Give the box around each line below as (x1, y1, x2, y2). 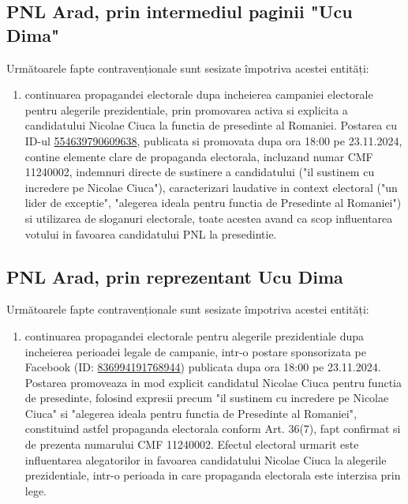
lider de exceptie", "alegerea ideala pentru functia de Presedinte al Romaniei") (24, 194, 402, 211)
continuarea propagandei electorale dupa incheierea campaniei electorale (24, 86, 373, 103)
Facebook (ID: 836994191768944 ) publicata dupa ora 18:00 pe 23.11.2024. (24, 359, 381, 375)
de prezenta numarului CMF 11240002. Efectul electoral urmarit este (24, 436, 359, 453)
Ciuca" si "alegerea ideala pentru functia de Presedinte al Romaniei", (24, 404, 357, 421)
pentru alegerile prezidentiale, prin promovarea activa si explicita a (24, 101, 348, 118)
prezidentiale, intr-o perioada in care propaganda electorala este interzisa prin (24, 467, 401, 483)
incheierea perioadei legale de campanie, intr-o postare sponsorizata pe (24, 343, 366, 359)
